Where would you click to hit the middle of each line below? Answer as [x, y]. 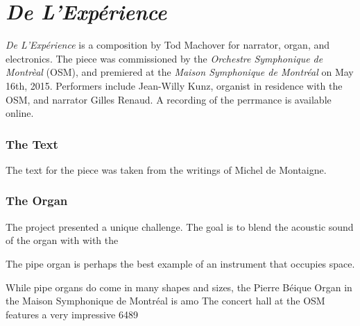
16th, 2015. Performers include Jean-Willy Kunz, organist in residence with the [174, 85]
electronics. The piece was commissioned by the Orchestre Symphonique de [164, 58]
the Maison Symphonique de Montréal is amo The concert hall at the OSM [165, 301]
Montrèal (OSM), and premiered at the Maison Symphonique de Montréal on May [180, 72]
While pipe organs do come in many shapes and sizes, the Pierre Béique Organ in [179, 287]
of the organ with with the [62, 240]
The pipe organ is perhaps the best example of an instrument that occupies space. [180, 263]
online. [20, 113]
